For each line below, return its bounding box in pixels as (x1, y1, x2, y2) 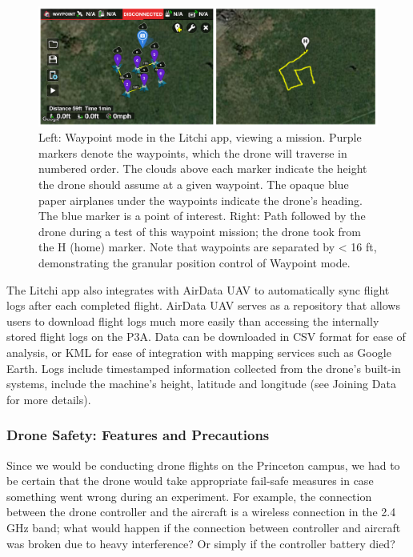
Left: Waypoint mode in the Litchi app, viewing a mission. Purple (38, 129, 362, 146)
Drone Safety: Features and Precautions (6, 425, 270, 445)
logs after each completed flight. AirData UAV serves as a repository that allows (6, 297, 400, 314)
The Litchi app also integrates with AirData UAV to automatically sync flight (6, 281, 390, 298)
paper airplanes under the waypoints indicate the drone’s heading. (38, 191, 363, 208)
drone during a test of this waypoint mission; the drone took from (38, 222, 361, 239)
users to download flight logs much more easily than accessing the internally (6, 312, 379, 329)
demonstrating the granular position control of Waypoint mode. (38, 254, 351, 271)
